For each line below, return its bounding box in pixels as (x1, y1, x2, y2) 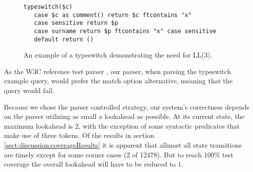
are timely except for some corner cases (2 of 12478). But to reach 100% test (4, 149, 233, 159)
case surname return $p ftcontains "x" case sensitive (34, 27, 216, 35)
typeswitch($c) (23, 3, 73, 10)
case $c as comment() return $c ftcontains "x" (34, 11, 192, 19)
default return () (34, 36, 94, 43)
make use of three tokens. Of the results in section (4, 130, 154, 140)
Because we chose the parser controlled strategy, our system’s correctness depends (4, 101, 250, 112)
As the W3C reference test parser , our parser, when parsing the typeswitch (4, 66, 231, 76)
